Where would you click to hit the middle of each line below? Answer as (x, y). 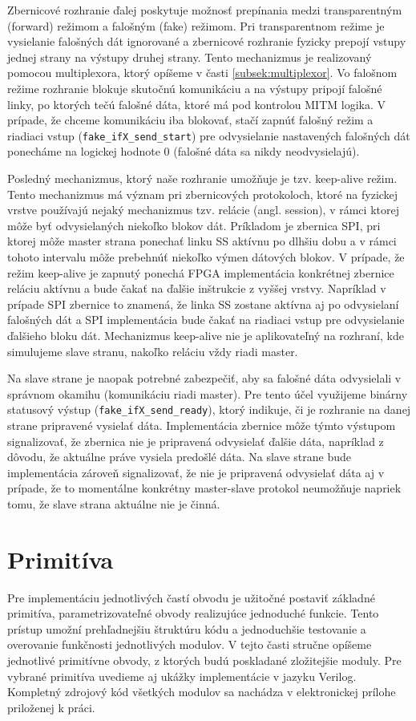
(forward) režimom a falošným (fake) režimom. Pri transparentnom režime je (196, 25)
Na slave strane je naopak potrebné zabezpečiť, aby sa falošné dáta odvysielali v (204, 378)
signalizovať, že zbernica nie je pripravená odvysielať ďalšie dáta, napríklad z (196, 441)
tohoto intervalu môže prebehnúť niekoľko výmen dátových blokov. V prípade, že (206, 256)
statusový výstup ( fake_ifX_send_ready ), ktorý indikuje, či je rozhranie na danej (209, 409)
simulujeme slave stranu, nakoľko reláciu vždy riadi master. (153, 351)
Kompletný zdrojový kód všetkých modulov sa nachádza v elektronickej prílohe (202, 692)
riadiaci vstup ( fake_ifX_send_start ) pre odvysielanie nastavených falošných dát (209, 135)
